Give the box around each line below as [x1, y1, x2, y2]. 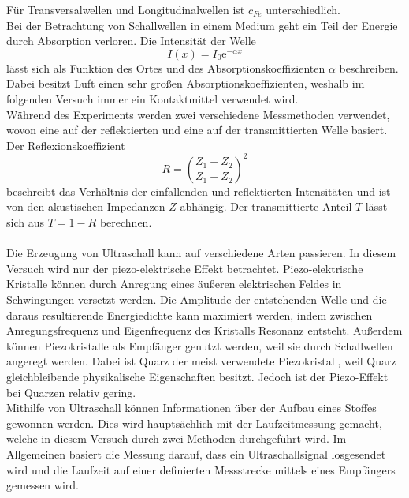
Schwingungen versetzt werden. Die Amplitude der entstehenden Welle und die [6, 291, 387, 307]
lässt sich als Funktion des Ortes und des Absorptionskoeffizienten [6, 59, 325, 76]
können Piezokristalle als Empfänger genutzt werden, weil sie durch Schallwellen [6, 337, 393, 354]
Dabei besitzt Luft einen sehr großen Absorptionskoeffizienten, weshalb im [6, 75, 365, 92]
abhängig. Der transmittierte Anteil [180, 198, 352, 215]
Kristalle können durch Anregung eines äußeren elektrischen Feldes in [6, 275, 342, 292]
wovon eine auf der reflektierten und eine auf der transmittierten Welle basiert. [6, 122, 388, 138]
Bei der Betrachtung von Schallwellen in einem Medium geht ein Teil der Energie [6, 17, 398, 33]
